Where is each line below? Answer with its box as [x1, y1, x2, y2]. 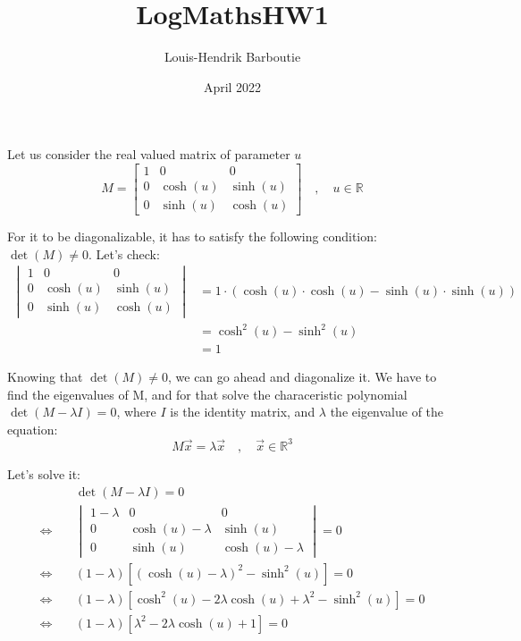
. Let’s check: [88, 244, 160, 263]
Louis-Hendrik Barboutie [164, 47, 301, 66]
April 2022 [203, 77, 262, 96]
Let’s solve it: [7, 464, 80, 483]
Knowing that [7, 367, 83, 386]
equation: [7, 419, 58, 438]
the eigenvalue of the [330, 402, 444, 421]
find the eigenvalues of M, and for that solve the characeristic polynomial [7, 384, 408, 403]
